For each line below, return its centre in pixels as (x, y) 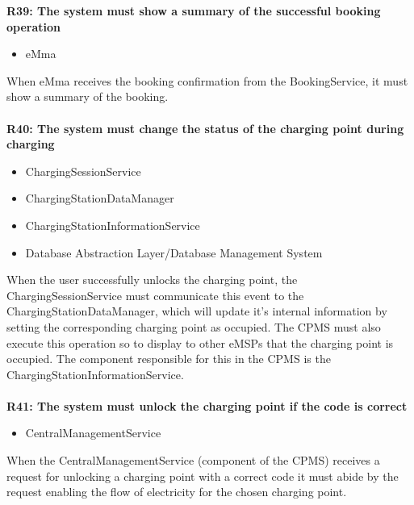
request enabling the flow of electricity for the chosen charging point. (177, 492)
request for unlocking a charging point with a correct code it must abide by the (203, 476)
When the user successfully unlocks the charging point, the (152, 280)
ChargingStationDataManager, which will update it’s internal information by (197, 311)
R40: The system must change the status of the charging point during (205, 128)
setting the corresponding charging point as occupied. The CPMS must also (194, 326)
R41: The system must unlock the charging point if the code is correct (207, 405)
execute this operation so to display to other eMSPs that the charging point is (200, 342)
